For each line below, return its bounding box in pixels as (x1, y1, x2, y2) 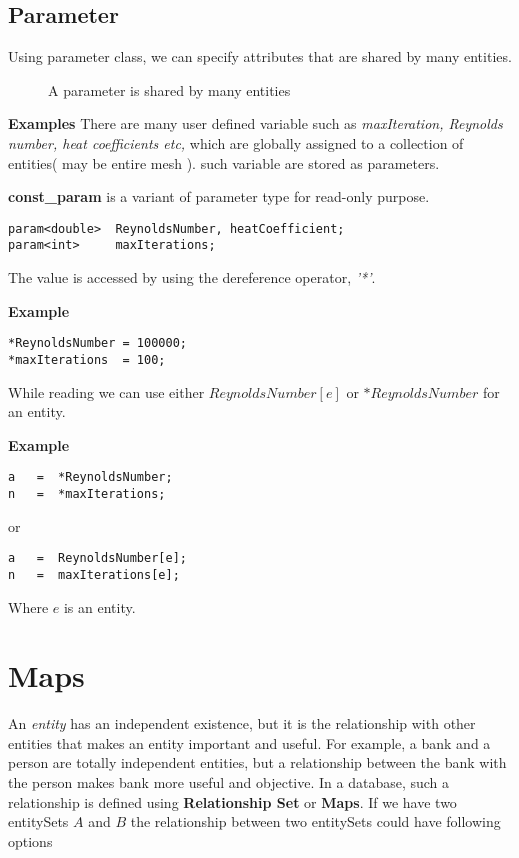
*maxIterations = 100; (8, 352, 166, 367)
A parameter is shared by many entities (48, 79, 291, 100)
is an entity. (63, 596, 136, 617)
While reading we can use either (8, 381, 205, 402)
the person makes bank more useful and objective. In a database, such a (8, 772, 450, 793)
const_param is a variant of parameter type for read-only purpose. (8, 186, 430, 207)
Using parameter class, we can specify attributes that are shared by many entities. (8, 46, 512, 67)
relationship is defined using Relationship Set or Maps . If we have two (8, 791, 457, 812)
